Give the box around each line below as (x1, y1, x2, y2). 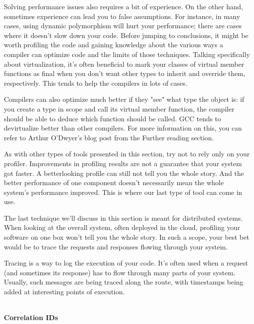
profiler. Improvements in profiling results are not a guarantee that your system (4, 158, 242, 168)
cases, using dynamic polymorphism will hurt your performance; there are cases (4, 20, 242, 31)
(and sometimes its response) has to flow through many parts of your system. (4, 267, 235, 277)
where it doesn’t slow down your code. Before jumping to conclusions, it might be (4, 30, 249, 40)
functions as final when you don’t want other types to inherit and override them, (4, 68, 245, 78)
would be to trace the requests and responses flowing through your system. (4, 241, 228, 251)
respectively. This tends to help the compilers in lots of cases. (4, 77, 188, 88)
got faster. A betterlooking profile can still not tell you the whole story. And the (4, 168, 244, 178)
